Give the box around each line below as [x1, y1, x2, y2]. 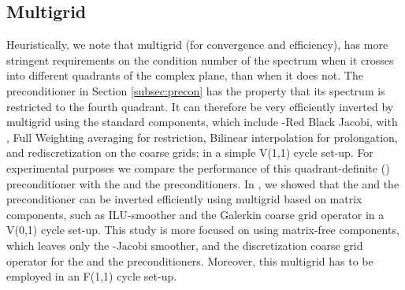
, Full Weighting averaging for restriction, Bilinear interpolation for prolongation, [6, 128, 398, 145]
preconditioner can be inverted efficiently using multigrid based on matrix [6, 191, 362, 207]
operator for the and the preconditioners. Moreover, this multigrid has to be [6, 252, 373, 269]
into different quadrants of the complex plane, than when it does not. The [6, 67, 363, 84]
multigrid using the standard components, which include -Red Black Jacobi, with [6, 113, 398, 130]
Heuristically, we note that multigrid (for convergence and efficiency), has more [6, 36, 388, 53]
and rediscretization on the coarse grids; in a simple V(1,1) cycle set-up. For [6, 144, 373, 161]
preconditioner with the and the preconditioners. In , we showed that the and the [6, 175, 399, 191]
